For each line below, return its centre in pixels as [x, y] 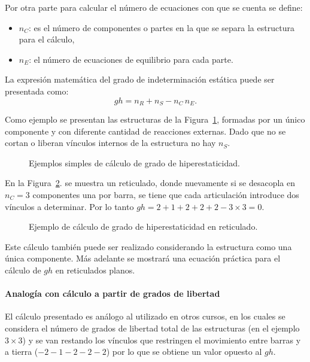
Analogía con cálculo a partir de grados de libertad [113, 293]
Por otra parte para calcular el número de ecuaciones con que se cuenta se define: [154, 7]
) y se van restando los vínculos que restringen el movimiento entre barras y [162, 340]
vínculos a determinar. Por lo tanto [69, 206]
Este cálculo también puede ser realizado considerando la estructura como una [148, 246]
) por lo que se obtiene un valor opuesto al [184, 352]
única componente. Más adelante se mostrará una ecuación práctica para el [143, 258]
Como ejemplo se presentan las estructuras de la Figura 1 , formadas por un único [155, 119]
